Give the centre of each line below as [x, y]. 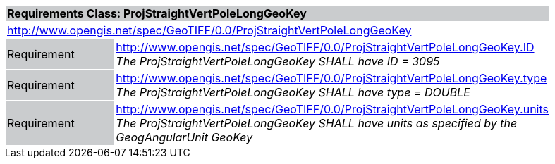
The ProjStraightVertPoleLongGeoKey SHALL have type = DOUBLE [293, 92]
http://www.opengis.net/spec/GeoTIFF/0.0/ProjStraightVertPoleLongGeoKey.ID [325, 47]
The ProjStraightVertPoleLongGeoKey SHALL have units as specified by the [317, 123]
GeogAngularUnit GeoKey [184, 137]
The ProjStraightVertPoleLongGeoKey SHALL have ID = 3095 [278, 61]
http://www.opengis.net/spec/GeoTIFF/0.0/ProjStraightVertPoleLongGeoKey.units [332, 109]
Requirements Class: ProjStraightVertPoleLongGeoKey [157, 13]
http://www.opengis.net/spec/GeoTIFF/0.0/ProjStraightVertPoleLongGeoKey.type [331, 78]
